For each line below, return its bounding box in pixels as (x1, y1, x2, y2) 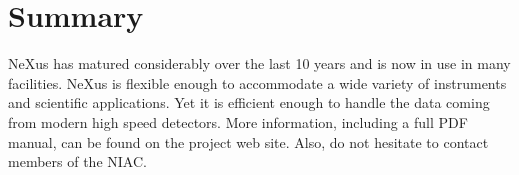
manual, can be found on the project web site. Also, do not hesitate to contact (8, 131, 489, 152)
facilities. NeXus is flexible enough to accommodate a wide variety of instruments (8, 72, 507, 93)
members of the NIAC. (8, 151, 147, 172)
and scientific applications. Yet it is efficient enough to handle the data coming (8, 92, 490, 113)
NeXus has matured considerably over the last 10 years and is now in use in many (8, 53, 511, 74)
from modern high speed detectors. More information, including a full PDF (8, 111, 468, 132)
